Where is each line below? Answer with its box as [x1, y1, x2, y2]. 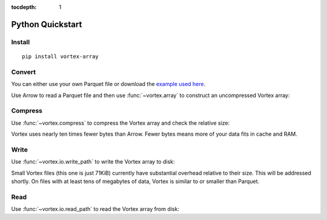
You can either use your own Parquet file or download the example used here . [11, 81, 206, 88]
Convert [11, 67, 36, 76]
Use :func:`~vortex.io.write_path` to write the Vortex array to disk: [11, 158, 175, 165]
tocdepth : [11, 4, 37, 10]
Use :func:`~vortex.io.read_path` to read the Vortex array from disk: [11, 205, 180, 213]
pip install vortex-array [22, 53, 99, 60]
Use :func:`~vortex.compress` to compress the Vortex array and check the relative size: [11, 119, 230, 127]
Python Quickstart [11, 19, 82, 30]
